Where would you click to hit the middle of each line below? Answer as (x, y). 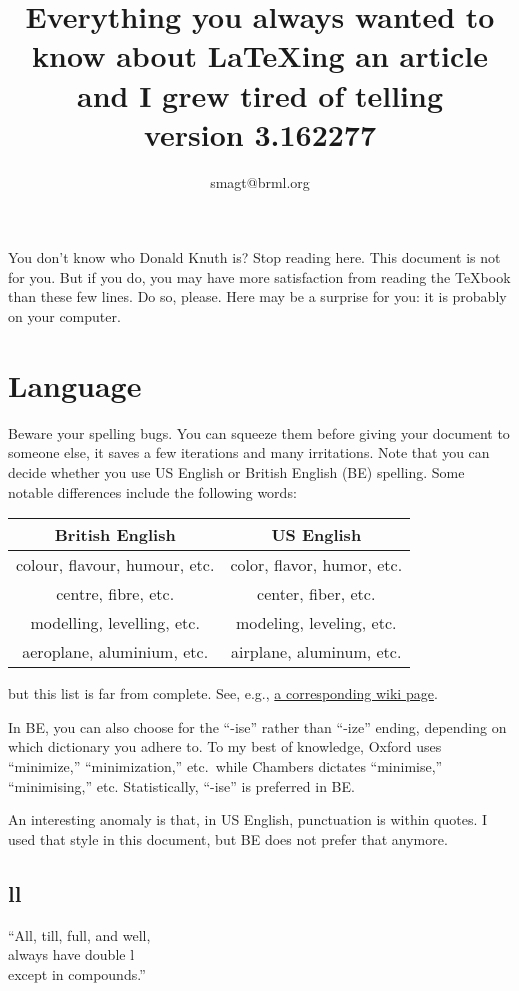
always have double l (71, 954)
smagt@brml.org (260, 181)
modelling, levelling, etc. (115, 623)
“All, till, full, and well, (79, 934)
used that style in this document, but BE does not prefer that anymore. (228, 838)
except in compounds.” (77, 973)
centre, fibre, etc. (115, 594)
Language (75, 384)
